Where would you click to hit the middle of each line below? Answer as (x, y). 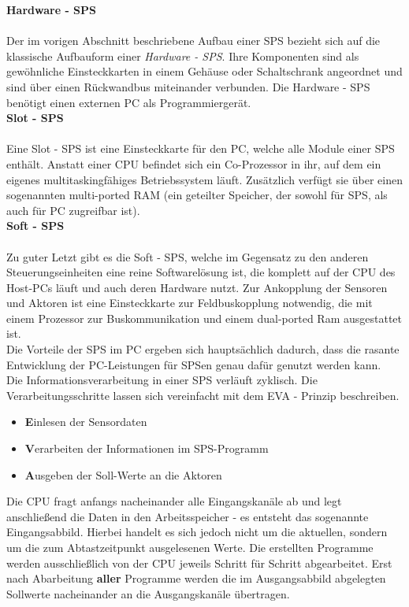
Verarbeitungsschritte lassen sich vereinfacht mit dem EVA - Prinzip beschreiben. (203, 395)
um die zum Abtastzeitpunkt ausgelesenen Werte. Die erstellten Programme (190, 547)
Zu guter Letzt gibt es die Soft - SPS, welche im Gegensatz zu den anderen (188, 256)
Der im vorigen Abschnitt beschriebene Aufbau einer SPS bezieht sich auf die (193, 41)
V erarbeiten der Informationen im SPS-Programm (147, 448)
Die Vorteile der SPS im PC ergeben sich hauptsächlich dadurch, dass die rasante (203, 349)
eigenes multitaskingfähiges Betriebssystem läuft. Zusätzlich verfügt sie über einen (204, 179)
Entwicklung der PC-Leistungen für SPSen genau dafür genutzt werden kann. (194, 364)
